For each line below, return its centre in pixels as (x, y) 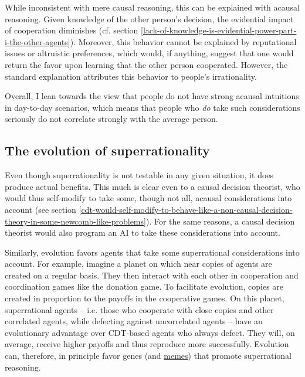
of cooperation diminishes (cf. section (72, 30)
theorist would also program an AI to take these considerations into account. (143, 232)
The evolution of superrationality (107, 150)
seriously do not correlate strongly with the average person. (111, 119)
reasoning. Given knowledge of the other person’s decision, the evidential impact (149, 18)
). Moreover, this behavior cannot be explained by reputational (183, 41)
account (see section (40, 209)
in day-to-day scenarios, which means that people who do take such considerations (152, 107)
